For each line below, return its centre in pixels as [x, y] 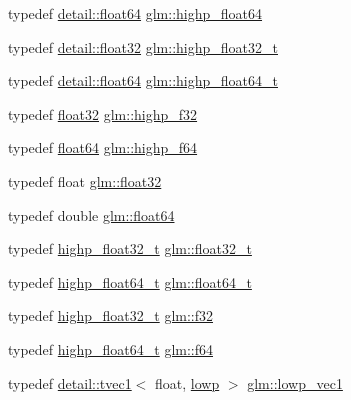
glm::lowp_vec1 [295, 382]
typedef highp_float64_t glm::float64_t [130, 281]
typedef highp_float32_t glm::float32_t [130, 248]
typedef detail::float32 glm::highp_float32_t [143, 46]
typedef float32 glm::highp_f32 [103, 113]
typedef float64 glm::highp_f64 [103, 147]
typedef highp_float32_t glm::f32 [111, 315]
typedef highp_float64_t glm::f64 [111, 348]
